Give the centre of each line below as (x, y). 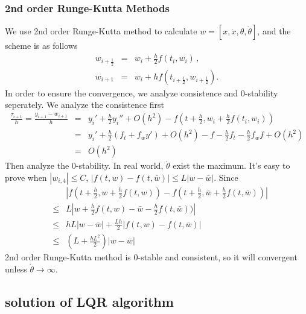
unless (16, 269)
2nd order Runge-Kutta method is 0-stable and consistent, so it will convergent (151, 257)
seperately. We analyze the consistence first (85, 105)
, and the (274, 31)
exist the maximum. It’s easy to (231, 165)
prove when (26, 177)
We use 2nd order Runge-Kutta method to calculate (101, 31)
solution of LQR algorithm (89, 301)
